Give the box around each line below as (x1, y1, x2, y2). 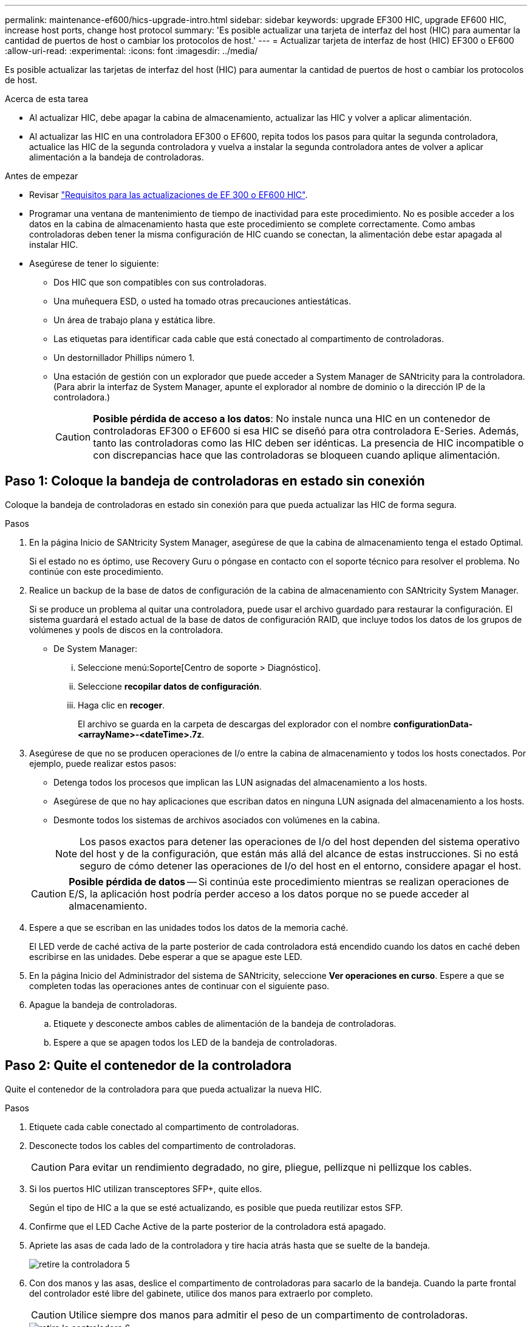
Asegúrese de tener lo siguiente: (29, 258, 159, 269)
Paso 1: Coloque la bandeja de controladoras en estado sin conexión (5, 473, 425, 489)
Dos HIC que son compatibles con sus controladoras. (53, 277, 267, 287)
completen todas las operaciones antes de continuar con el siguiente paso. (29, 980, 330, 991)
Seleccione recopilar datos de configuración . (78, 681, 262, 691)
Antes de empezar (5, 171, 78, 181)
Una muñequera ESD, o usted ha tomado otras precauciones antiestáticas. (53, 296, 352, 306)
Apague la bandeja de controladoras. (29, 999, 177, 1010)
